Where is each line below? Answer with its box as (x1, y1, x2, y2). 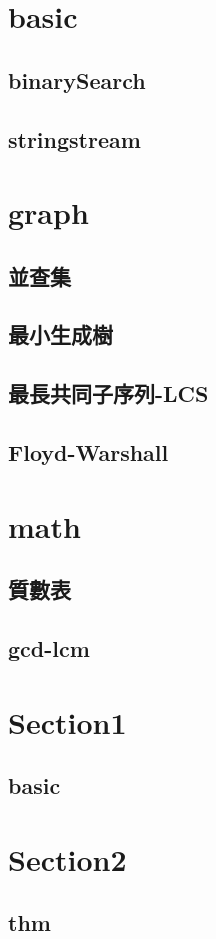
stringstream (8, 123, 141, 154)
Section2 (8, 838, 127, 879)
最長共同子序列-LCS (8, 378, 209, 409)
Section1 (8, 701, 127, 742)
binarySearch (8, 64, 146, 95)
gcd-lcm (8, 632, 90, 663)
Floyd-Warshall (8, 437, 169, 468)
